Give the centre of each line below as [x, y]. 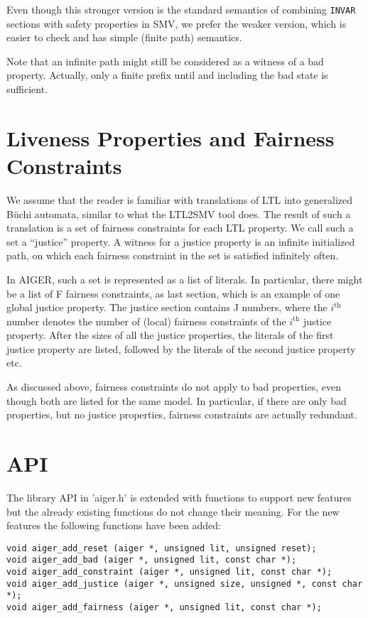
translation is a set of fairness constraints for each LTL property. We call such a [180, 228]
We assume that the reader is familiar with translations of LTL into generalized [180, 199]
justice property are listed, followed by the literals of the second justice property [181, 348]
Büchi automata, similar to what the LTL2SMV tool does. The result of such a [179, 213]
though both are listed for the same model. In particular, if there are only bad [177, 400]
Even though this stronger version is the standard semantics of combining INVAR [181, 9]
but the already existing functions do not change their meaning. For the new [173, 511]
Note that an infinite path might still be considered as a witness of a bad [165, 61]
